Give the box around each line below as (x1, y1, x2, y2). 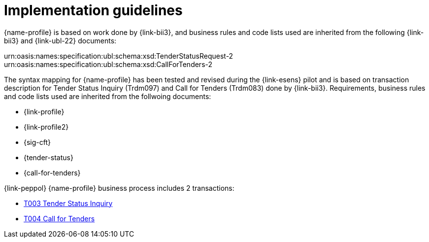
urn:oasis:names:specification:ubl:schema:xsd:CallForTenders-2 (4, 60, 213, 69)
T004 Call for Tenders (24, 214, 95, 223)
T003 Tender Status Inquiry (24, 199, 113, 207)
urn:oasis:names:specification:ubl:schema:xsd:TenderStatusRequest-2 (4, 51, 233, 60)
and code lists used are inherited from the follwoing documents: (4, 92, 211, 101)
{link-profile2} (24, 122, 69, 131)
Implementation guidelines (4, 2, 183, 19)
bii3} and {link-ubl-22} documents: (4, 36, 117, 45)
